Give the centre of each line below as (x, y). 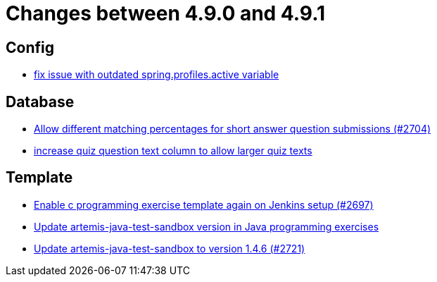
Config (30, 47)
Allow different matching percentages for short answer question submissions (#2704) (233, 129)
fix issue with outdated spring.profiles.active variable (157, 75)
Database (40, 102)
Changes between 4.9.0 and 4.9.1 (166, 13)
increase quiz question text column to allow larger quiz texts (173, 151)
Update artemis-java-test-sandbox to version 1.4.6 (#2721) (170, 248)
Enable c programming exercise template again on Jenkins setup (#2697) (204, 204)
